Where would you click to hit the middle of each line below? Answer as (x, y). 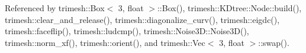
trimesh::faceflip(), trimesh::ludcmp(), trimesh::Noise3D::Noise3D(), (127, 31)
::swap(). (274, 42)
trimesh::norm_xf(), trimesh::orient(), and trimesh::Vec (105, 42)
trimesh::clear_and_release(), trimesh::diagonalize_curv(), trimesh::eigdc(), (142, 19)
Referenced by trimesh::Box (55, 8)
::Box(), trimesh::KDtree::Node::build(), (229, 8)
